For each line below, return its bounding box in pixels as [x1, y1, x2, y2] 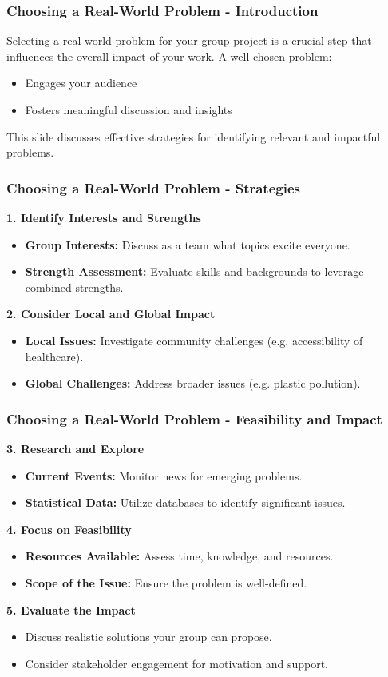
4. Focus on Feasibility [6, 520, 132, 537]
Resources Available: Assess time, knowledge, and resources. [25, 548, 334, 564]
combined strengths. [25, 278, 124, 295]
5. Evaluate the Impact [6, 601, 136, 618]
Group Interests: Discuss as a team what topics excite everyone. [25, 236, 350, 253]
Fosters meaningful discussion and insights [25, 102, 232, 117]
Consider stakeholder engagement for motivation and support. [25, 655, 328, 671]
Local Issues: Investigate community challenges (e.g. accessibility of [25, 332, 363, 348]
